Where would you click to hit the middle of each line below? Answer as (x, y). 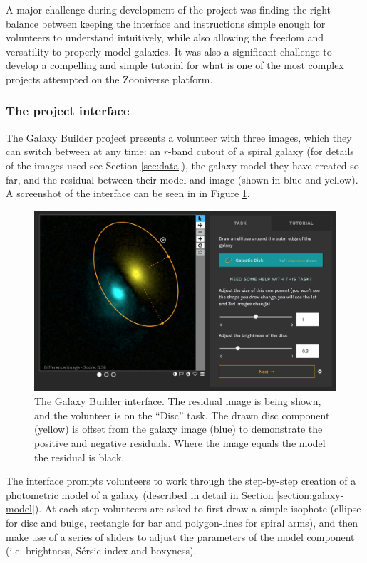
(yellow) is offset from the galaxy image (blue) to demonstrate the (179, 429)
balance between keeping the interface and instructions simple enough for (166, 23)
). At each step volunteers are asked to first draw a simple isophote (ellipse (198, 509)
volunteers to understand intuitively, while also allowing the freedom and (165, 37)
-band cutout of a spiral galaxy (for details (261, 151)
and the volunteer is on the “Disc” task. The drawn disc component (182, 415)
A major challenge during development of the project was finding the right (169, 9)
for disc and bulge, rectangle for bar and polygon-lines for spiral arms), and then (182, 522)
